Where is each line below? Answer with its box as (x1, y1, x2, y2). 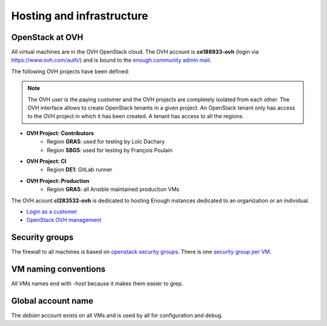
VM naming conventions (11, 264, 106, 274)
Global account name (11, 296, 94, 306)
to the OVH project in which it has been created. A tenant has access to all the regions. (27, 113, 244, 120)
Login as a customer (26, 208, 78, 215)
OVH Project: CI (26, 158, 67, 165)
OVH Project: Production (26, 177, 90, 184)
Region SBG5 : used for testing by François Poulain (47, 146, 173, 154)
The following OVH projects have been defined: (11, 67, 130, 75)
